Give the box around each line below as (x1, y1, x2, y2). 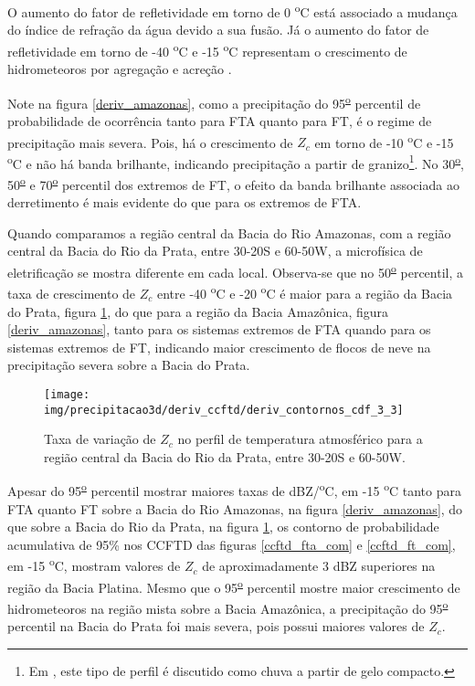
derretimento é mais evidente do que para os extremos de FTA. (7, 193, 362, 212)
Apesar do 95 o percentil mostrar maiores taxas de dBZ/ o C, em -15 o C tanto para (7, 479, 461, 501)
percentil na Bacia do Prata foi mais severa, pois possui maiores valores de (7, 617, 425, 636)
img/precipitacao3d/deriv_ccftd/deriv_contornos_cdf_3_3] (44, 403, 404, 417)
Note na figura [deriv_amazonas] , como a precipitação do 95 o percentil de (7, 90, 421, 112)
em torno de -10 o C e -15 (314, 130, 454, 152)
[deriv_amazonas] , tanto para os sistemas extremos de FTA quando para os (7, 320, 431, 339)
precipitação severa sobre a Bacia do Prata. (7, 355, 250, 375)
